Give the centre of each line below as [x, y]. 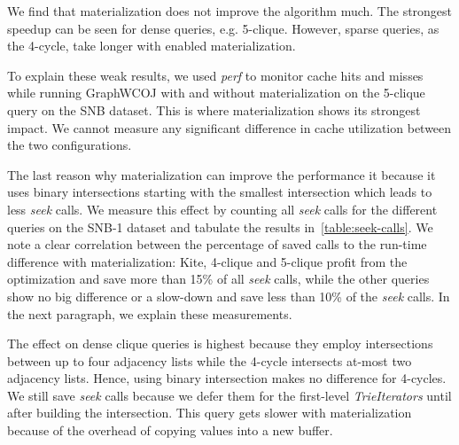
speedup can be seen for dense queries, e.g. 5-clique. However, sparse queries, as [223, 28]
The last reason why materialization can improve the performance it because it [222, 174]
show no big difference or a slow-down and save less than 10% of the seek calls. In [229, 296]
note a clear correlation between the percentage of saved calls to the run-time [217, 244]
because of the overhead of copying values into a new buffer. [170, 430]
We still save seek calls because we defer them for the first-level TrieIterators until [229, 395]
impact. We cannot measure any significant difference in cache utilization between [229, 127]
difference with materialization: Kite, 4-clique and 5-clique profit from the [207, 261]
